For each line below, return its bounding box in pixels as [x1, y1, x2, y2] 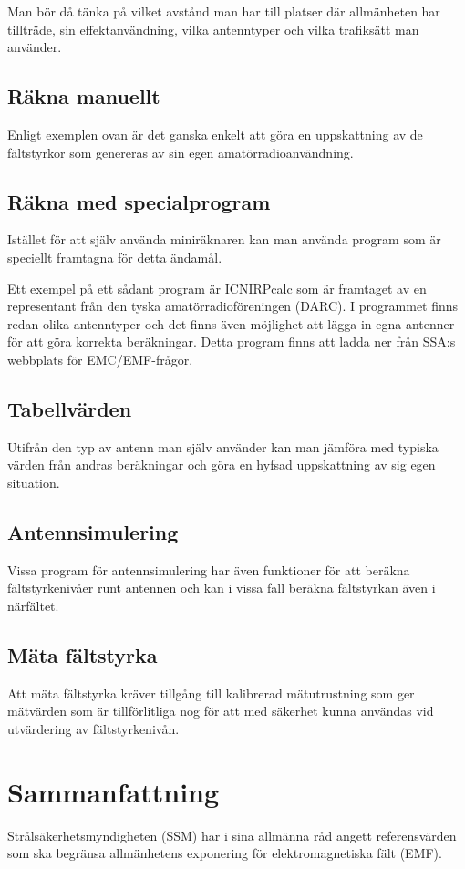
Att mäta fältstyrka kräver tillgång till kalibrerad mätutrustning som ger [7, 683, 415, 702]
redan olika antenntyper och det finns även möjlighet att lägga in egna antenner [7, 314, 455, 333]
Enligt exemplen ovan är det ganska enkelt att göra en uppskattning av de [7, 124, 423, 143]
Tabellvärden [7, 394, 132, 422]
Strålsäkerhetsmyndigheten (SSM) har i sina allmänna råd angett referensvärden [7, 825, 457, 844]
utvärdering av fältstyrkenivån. [7, 719, 180, 738]
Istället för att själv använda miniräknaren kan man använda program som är [7, 230, 441, 249]
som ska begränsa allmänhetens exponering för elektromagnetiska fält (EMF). [7, 843, 442, 863]
